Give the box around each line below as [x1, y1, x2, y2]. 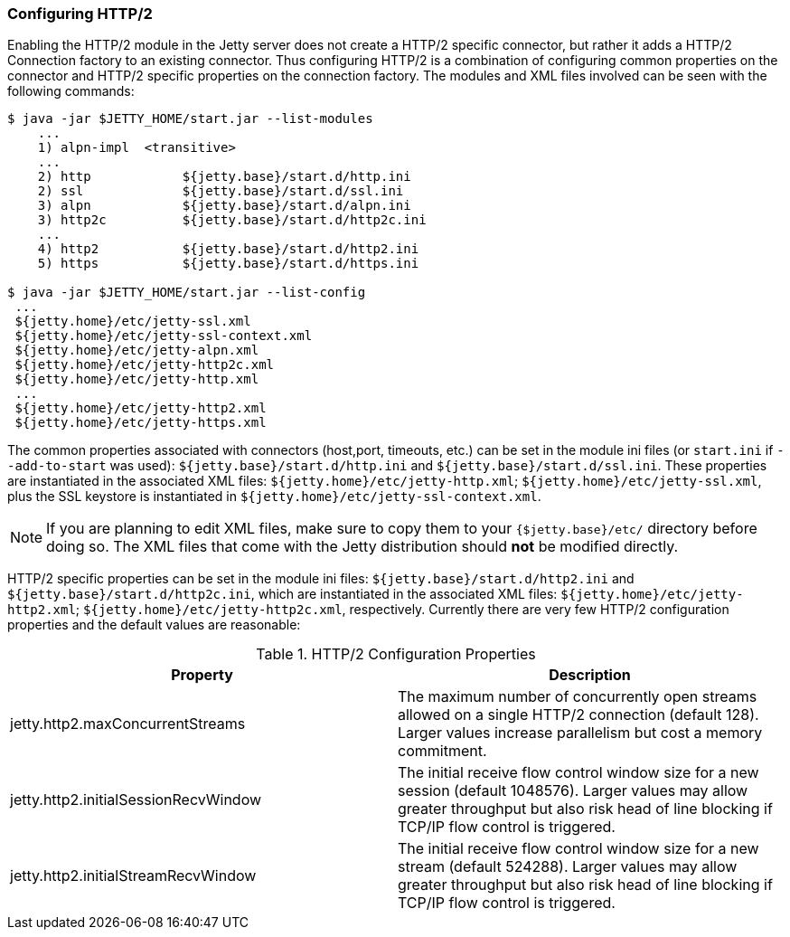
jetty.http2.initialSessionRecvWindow [10, 790, 262, 809]
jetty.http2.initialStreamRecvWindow [10, 866, 257, 885]
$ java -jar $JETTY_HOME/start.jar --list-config [7, 285, 366, 300]
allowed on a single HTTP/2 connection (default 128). [398, 705, 759, 724]
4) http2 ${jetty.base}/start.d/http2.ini [37, 241, 419, 257]
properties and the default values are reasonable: [7, 617, 301, 633]
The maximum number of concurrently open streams [398, 687, 757, 706]
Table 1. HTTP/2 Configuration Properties [256, 645, 536, 664]
